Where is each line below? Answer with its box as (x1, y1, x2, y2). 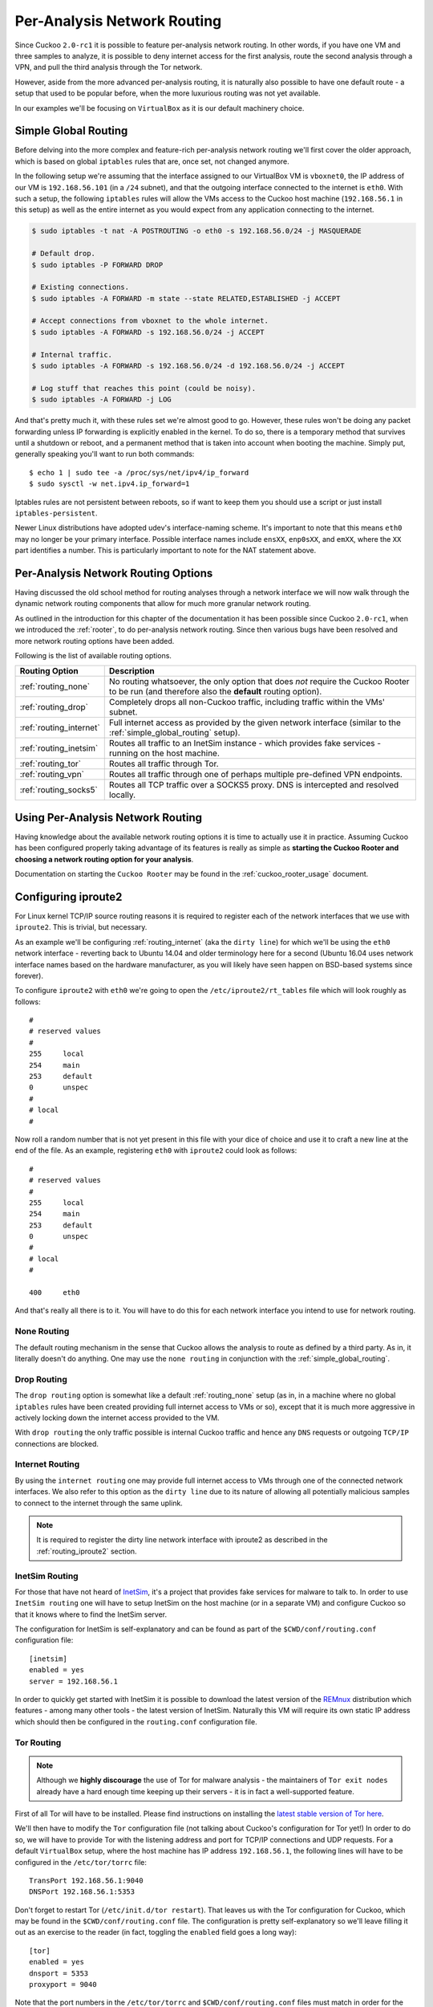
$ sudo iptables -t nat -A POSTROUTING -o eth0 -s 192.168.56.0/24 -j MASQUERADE (31, 226, 362, 236)
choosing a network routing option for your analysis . (14, 854, 194, 864)
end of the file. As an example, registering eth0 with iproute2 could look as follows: (14, 1146, 297, 1155)
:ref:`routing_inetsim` (19, 743, 99, 754)
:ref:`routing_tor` (19, 759, 82, 770)
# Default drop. (31, 249, 96, 259)
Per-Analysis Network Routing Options (14, 566, 213, 580)
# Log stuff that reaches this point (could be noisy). (31, 384, 257, 393)
